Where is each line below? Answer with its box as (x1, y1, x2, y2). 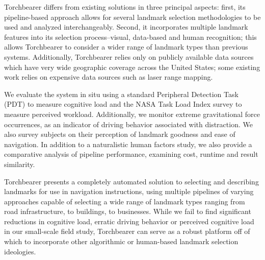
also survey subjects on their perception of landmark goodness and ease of (4, 129, 235, 139)
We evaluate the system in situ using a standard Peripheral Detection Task (4, 88, 238, 99)
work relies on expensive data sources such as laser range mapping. (4, 72, 213, 82)
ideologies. (4, 246, 36, 256)
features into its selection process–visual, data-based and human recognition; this (4, 31, 257, 42)
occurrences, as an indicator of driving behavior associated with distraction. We (4, 119, 253, 129)
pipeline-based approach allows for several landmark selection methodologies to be (4, 11, 261, 22)
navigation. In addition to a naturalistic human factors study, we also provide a (4, 138, 252, 149)
